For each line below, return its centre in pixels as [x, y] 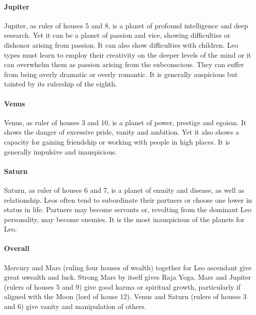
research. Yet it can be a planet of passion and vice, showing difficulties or [117, 35]
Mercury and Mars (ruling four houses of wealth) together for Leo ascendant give [128, 267]
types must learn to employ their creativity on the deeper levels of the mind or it [128, 54]
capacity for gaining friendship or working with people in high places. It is [117, 141]
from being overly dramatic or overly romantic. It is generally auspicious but [121, 74]
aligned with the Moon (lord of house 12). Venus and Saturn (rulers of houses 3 [126, 296]
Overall [17, 248]
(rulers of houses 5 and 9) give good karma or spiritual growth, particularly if [122, 286]
